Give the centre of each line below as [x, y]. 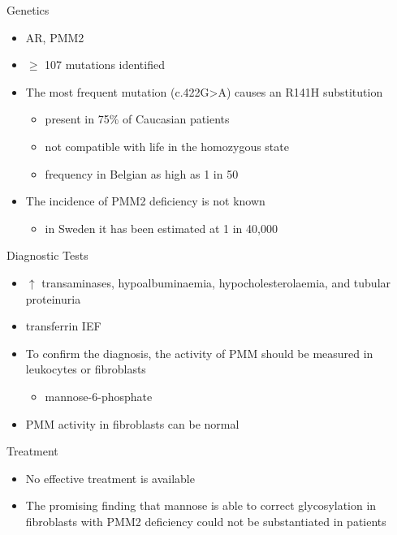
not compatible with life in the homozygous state [167, 146]
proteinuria [53, 298]
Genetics [28, 10]
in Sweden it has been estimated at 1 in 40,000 [161, 228]
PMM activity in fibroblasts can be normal [132, 423]
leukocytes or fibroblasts [86, 369]
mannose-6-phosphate [99, 396]
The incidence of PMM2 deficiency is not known [145, 201]
